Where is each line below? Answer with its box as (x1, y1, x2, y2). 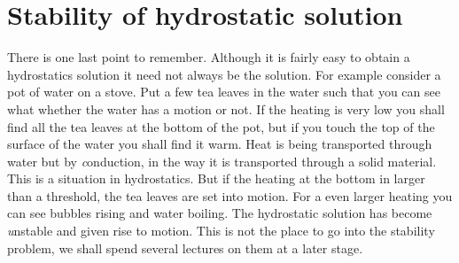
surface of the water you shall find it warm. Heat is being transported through (7, 135, 432, 153)
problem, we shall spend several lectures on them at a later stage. (7, 238, 363, 257)
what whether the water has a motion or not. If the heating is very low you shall (7, 99, 445, 118)
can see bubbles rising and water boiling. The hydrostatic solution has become (7, 204, 432, 222)
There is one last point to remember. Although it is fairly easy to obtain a (7, 48, 410, 66)
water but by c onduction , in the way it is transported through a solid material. (7, 151, 437, 170)
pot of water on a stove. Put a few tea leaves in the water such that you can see (7, 82, 440, 101)
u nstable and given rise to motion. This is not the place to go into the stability (7, 221, 435, 240)
